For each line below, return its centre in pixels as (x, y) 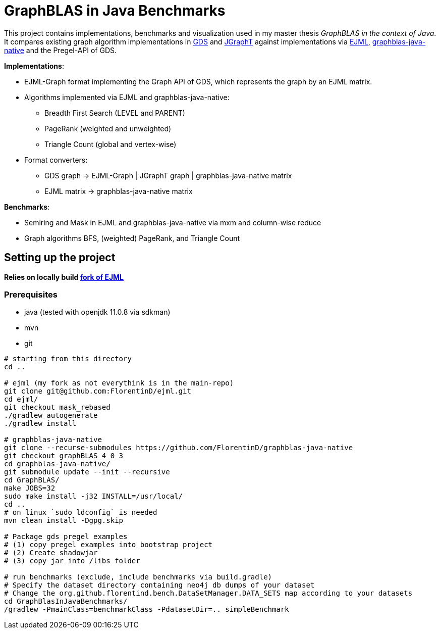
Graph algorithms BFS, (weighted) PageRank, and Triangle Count (132, 238)
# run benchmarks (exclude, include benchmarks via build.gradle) (138, 577)
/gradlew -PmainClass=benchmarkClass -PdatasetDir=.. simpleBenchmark (147, 610)
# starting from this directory (68, 359)
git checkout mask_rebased (57, 407)
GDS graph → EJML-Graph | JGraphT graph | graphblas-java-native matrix (168, 175)
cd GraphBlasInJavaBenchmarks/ (66, 601)
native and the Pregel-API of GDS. (61, 50)
